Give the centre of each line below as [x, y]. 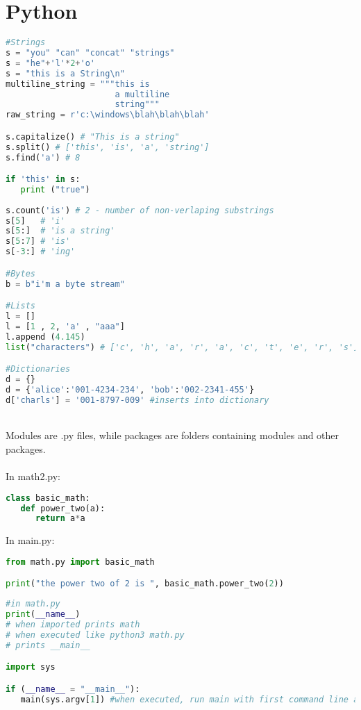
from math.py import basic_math [80, 562]
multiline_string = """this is [78, 84]
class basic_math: [48, 498]
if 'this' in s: [43, 180]
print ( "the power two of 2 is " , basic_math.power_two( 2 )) [145, 584]
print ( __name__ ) [43, 614]
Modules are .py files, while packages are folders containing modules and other [173, 435]
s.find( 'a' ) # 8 [43, 157]
